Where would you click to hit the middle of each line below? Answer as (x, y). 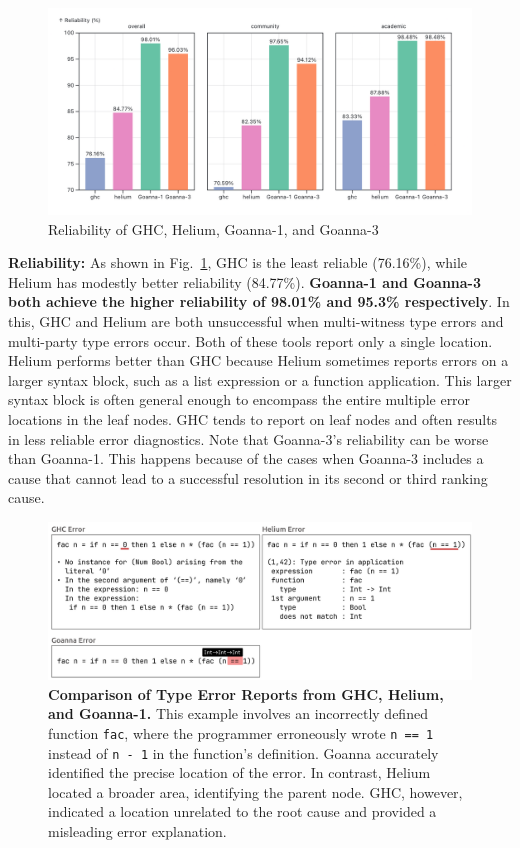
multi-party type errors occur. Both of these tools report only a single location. (250, 340)
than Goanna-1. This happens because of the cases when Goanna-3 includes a (246, 458)
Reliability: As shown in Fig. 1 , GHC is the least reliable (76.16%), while (238, 262)
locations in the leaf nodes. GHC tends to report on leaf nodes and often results (253, 418)
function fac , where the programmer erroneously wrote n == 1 (241, 732)
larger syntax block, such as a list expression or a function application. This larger (260, 379)
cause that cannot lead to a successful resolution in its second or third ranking (248, 477)
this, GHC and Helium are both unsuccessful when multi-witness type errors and (256, 321)
